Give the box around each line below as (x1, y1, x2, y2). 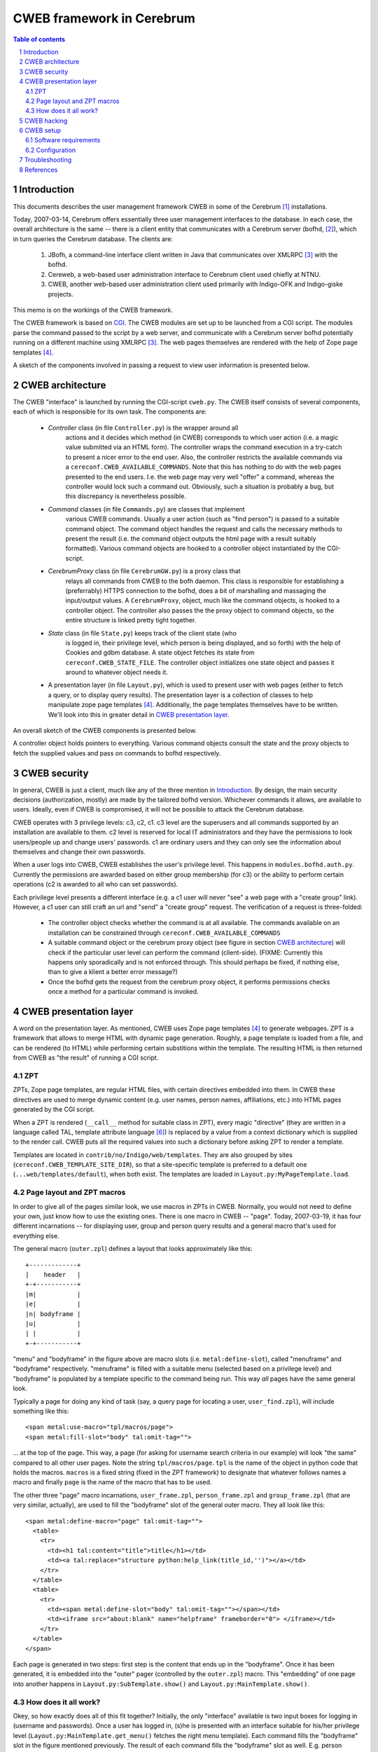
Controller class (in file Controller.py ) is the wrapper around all (48, 423, 239, 432)
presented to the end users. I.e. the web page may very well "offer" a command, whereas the (65, 472, 335, 481)
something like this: (13, 1407, 69, 1416)
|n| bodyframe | (25, 1310, 81, 1318)
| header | (25, 1271, 81, 1278)
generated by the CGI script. (13, 1105, 95, 1114)
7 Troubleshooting (19, 156, 72, 164)
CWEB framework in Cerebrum (13, 11, 195, 26)
